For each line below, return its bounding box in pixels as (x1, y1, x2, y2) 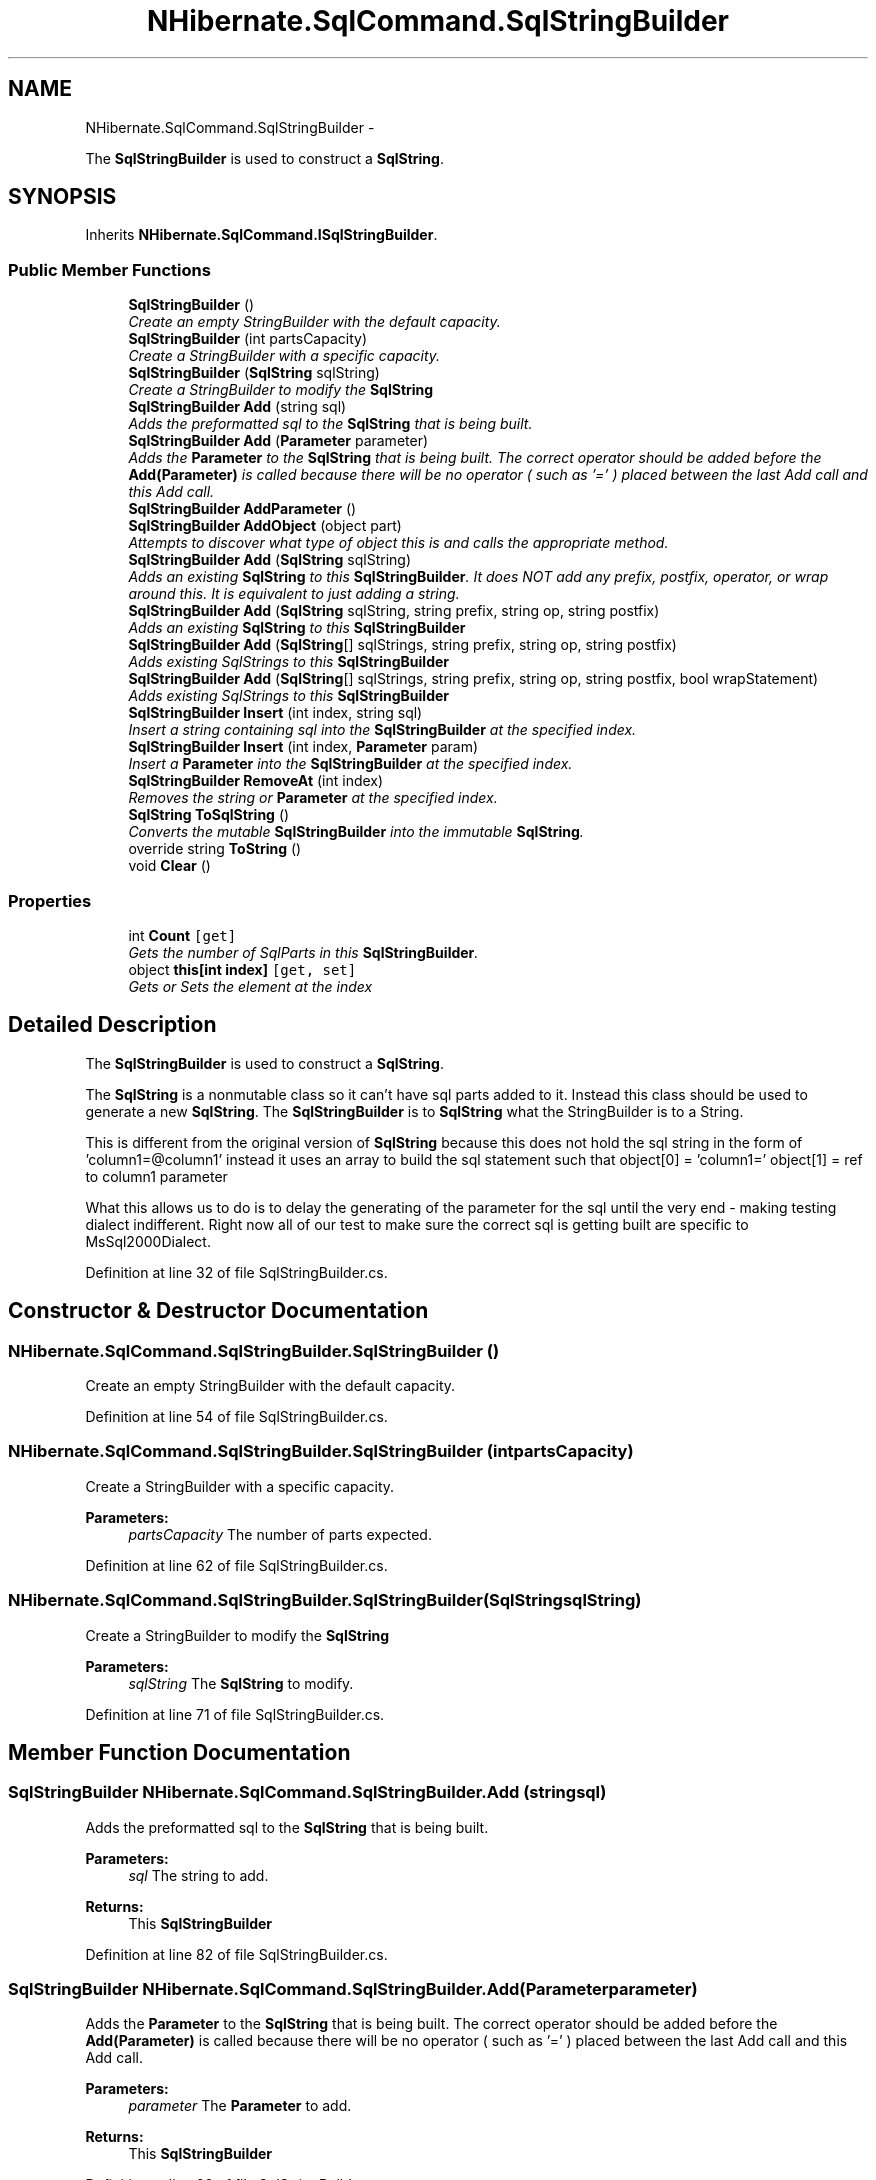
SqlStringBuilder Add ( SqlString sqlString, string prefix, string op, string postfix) (128, 602, 660, 620)
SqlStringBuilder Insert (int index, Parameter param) (128, 738, 479, 756)
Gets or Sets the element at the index (128, 977, 373, 995)
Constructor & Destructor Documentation (8, 1298, 429, 1324)
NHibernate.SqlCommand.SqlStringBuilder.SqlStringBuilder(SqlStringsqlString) (8, 1590, 642, 1611)
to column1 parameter (85, 1167, 228, 1185)
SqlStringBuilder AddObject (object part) (128, 517, 402, 535)
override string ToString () (128, 840, 302, 858)
